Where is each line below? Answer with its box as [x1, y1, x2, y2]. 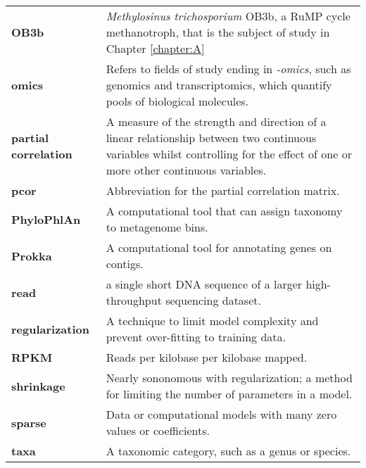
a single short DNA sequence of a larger [106, 276, 303, 292]
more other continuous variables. [106, 162, 267, 178]
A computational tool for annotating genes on [106, 239, 332, 255]
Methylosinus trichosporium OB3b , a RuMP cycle [106, 8, 351, 24]
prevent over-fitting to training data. [106, 329, 286, 345]
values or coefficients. [106, 422, 210, 438]
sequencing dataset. [165, 292, 261, 308]
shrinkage [11, 377, 65, 394]
